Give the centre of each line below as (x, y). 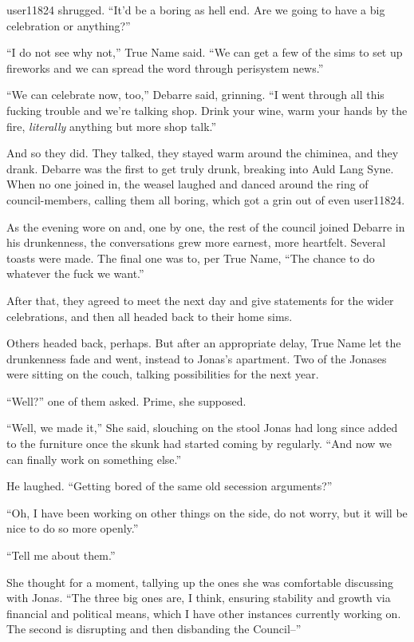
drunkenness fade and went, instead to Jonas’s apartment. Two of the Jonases (197, 358)
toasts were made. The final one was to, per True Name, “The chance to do (191, 258)
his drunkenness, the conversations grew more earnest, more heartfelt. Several (196, 242)
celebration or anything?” (69, 25)
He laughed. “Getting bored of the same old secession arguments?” (170, 486)
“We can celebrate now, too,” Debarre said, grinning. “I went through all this (195, 95)
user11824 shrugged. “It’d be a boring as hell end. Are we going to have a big (196, 10)
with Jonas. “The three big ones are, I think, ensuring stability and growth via (199, 598)
